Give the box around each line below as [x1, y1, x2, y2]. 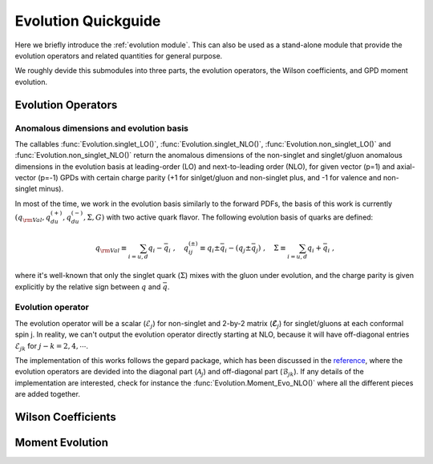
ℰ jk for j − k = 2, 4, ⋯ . [14, 341, 88, 353]
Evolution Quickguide [14, 12, 161, 30]
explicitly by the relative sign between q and [14, 281, 161, 292]
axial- [396, 161, 416, 171]
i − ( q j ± [225, 243, 252, 254]
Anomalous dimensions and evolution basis [14, 123, 188, 134]
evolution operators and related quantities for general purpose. [14, 50, 223, 60]
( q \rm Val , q [14, 213, 51, 224]
